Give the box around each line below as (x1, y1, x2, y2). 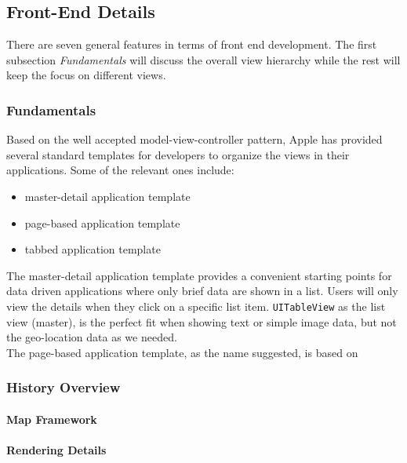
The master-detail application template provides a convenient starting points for (6, 267, 392, 283)
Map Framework (6, 410, 97, 427)
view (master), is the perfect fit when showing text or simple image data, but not (6, 313, 397, 330)
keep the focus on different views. (6, 67, 166, 83)
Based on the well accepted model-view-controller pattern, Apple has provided (6, 131, 383, 148)
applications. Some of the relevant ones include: (6, 162, 234, 178)
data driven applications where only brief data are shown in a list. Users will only (6, 283, 398, 299)
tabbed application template (24, 241, 161, 257)
